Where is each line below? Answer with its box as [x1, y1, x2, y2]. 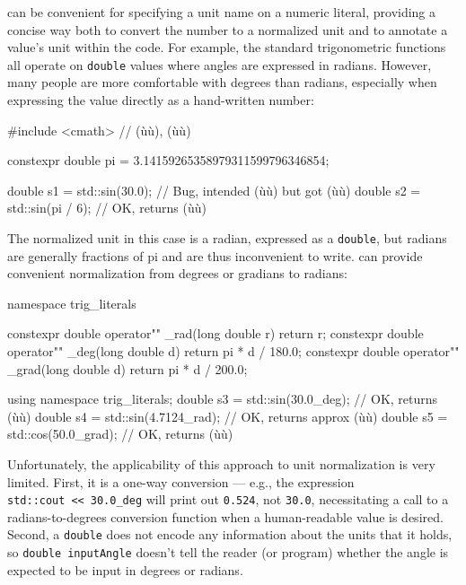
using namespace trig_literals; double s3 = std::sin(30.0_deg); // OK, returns [7, 389, 438, 408]
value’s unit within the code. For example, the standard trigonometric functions [7, 38, 446, 57]
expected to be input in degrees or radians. [7, 560, 243, 579]
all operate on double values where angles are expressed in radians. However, [7, 55, 432, 74]
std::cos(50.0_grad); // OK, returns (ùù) [7, 424, 233, 443]
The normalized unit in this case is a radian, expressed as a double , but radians [7, 229, 447, 247]
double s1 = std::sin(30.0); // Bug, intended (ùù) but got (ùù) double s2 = [7, 180, 421, 199]
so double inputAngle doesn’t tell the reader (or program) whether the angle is [7, 543, 449, 562]
